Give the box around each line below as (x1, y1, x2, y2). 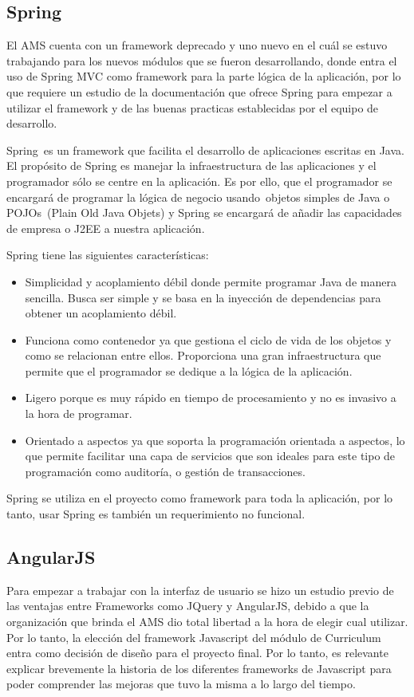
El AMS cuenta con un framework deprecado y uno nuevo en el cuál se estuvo (6, 37, 388, 53)
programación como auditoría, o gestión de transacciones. (25, 463, 306, 479)
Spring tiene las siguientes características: (6, 246, 209, 263)
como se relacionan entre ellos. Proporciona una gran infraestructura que (25, 347, 381, 364)
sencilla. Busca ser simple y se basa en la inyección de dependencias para (25, 289, 381, 305)
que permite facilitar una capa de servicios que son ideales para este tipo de (25, 447, 396, 464)
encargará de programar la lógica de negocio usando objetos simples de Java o (6, 188, 390, 205)
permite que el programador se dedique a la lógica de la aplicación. (25, 362, 353, 379)
